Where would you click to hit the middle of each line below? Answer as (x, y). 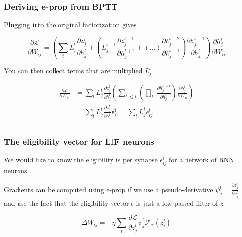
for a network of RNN (201, 160)
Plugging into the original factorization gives (70, 25)
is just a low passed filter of (177, 203)
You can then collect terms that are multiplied (73, 70)
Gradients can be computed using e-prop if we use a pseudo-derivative (109, 189)
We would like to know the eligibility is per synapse (81, 160)
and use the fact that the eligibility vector (66, 203)
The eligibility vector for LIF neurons (79, 141)
